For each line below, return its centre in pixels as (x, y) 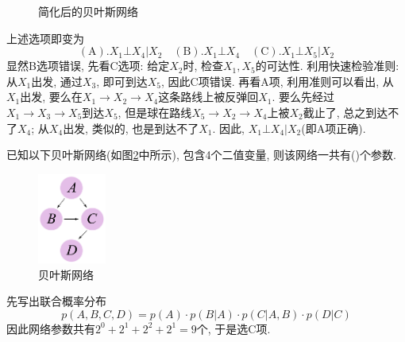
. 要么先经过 (303, 97)
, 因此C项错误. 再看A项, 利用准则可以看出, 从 (277, 81)
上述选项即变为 (45, 38)
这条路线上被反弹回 (208, 97)
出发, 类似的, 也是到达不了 (131, 128)
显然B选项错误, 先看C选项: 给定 (88, 66)
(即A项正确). (334, 128)
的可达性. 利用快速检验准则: (327, 66)
